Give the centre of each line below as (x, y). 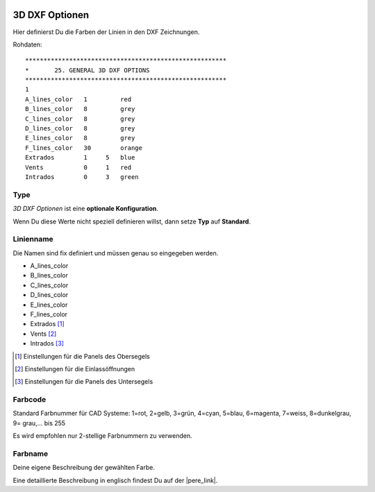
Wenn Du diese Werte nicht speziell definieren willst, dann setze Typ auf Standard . (132, 221)
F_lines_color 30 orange (84, 148)
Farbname (31, 454)
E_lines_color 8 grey (80, 138)
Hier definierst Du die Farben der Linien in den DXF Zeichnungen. (106, 32)
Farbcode (30, 400)
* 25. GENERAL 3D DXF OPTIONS (87, 70)
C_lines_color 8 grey (80, 119)
